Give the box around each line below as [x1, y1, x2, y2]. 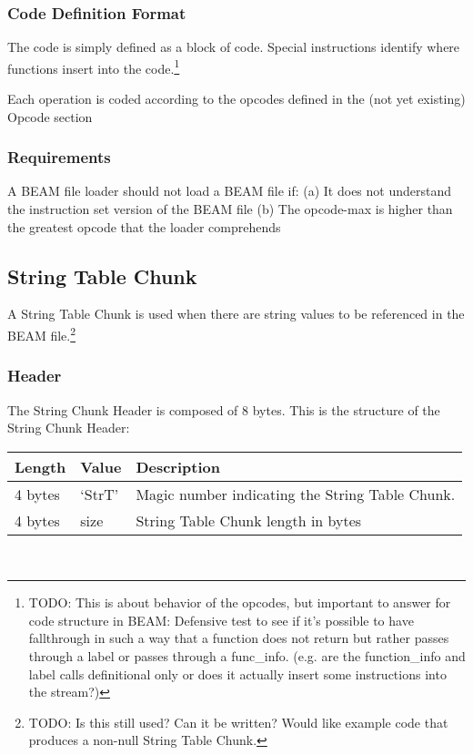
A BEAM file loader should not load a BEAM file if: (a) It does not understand [7, 181, 452, 200]
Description [136, 455, 220, 477]
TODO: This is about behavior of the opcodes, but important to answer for [28, 593, 451, 612]
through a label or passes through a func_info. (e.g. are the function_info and [28, 647, 466, 666]
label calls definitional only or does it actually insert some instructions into [28, 664, 447, 683]
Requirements [7, 146, 111, 168]
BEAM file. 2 [7, 323, 76, 344]
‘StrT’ [80, 483, 119, 505]
